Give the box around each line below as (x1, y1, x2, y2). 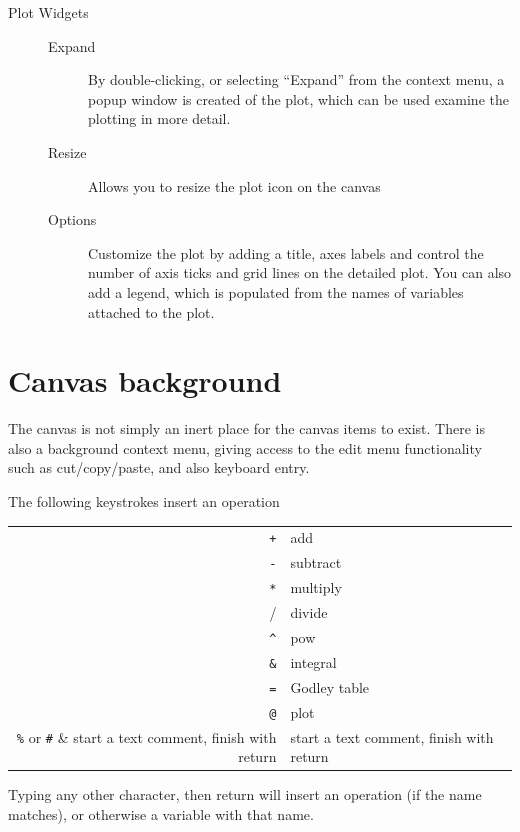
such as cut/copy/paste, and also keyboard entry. (8, 457, 310, 478)
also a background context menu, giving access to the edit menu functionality (8, 437, 482, 458)
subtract (290, 552, 342, 573)
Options (48, 209, 97, 230)
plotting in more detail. (88, 108, 231, 129)
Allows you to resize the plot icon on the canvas (88, 175, 381, 196)
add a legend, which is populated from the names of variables (88, 281, 464, 302)
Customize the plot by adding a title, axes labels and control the (88, 242, 484, 263)
